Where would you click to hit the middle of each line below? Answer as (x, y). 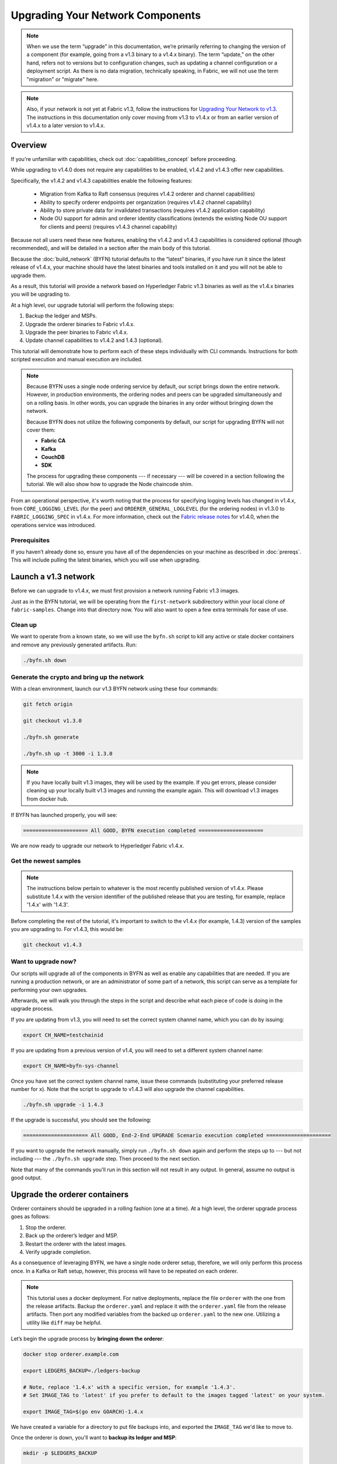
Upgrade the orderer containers (70, 1194)
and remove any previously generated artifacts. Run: (74, 645)
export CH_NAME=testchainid (63, 1035)
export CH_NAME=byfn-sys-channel (71, 1065)
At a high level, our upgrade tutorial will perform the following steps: (93, 305)
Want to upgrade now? (44, 962)
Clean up (24, 625)
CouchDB (53, 457)
